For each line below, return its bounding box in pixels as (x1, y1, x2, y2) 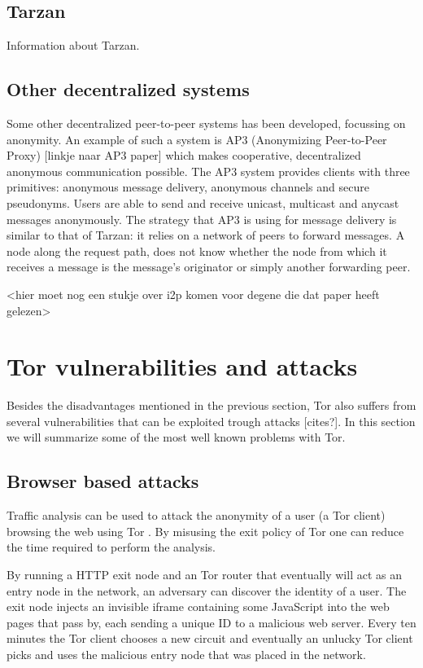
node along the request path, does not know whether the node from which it (7, 242, 387, 259)
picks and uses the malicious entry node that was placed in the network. (7, 645, 366, 662)
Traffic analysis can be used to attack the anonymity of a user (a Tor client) (7, 507, 386, 524)
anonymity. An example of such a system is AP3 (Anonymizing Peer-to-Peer (7, 130, 387, 147)
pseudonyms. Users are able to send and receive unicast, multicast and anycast (7, 194, 399, 211)
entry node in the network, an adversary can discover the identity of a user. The (7, 582, 407, 599)
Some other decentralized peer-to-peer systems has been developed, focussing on (7, 115, 406, 131)
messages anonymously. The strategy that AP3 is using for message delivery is (7, 210, 397, 227)
